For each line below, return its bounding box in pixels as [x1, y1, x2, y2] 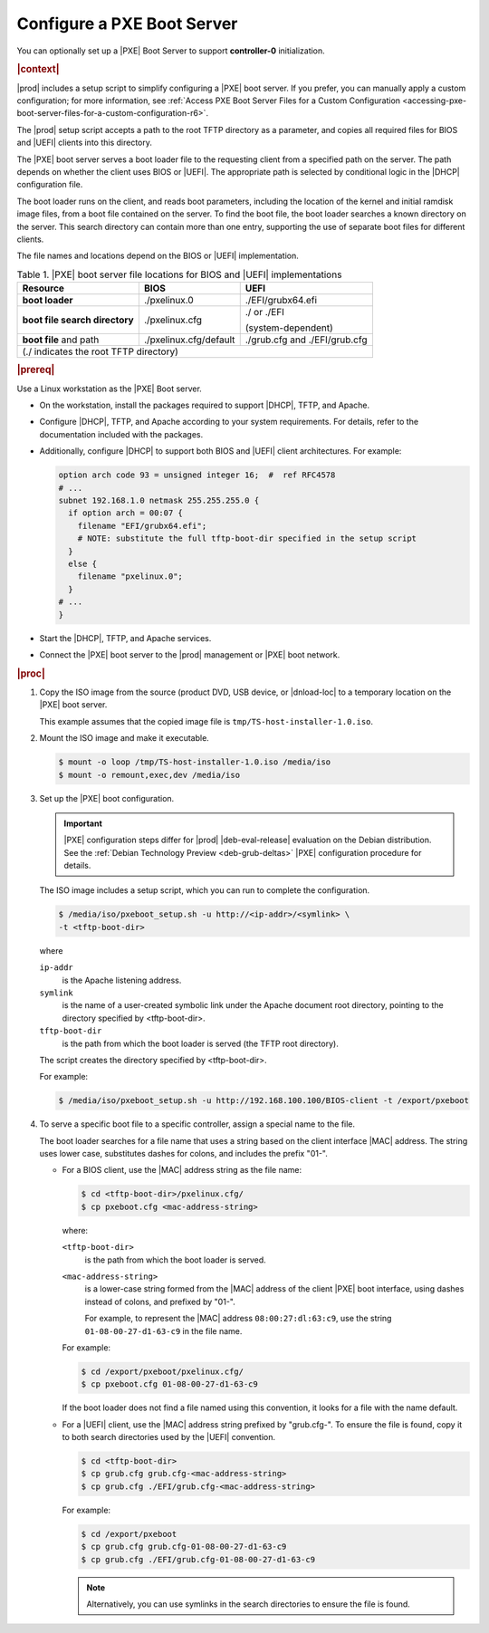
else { [68, 558, 98, 569]
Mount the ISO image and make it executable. [39, 733, 210, 744]
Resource [22, 282, 65, 294]
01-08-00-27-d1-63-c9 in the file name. [84, 1325, 243, 1336]
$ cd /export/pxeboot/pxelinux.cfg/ [81, 1366, 244, 1377]
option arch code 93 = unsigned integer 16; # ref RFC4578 [58, 470, 336, 480]
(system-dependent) [244, 322, 334, 334]
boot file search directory [22, 313, 135, 326]
